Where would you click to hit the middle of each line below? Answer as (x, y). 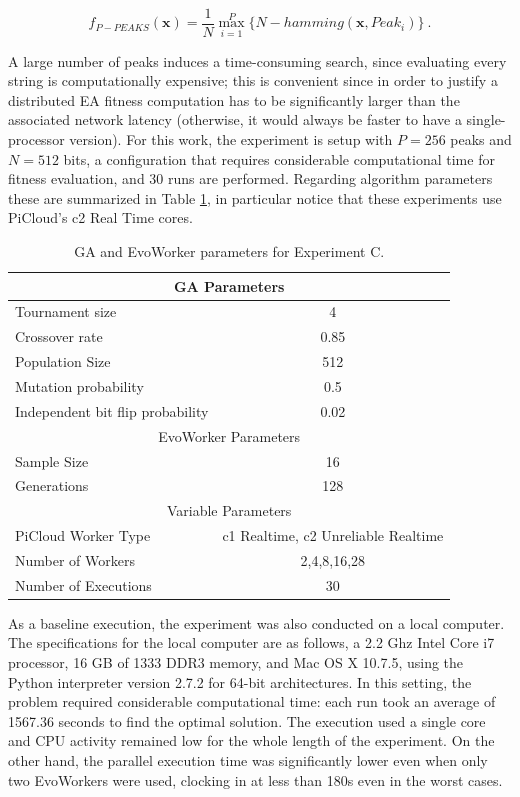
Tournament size (66, 311)
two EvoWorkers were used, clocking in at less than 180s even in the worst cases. (255, 779)
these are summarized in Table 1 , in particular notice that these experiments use (255, 197)
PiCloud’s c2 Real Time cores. (100, 217)
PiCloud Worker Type (83, 535)
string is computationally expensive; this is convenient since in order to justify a (253, 80)
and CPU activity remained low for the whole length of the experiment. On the (251, 740)
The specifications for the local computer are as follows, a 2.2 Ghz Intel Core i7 (251, 642)
